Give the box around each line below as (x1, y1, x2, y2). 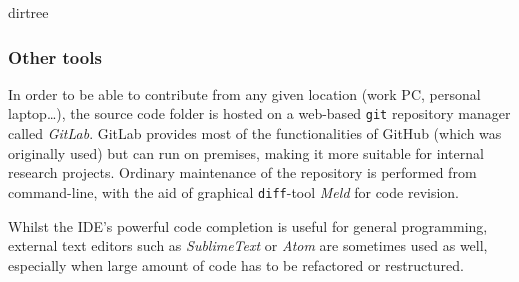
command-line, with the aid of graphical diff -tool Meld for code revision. (8, 181, 460, 202)
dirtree (8, 2, 49, 22)
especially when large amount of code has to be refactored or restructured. (8, 254, 464, 275)
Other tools (8, 44, 102, 69)
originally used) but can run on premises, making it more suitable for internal (8, 142, 484, 163)
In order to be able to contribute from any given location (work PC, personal (8, 83, 481, 104)
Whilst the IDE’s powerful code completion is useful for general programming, (8, 215, 488, 236)
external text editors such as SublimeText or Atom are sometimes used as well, (8, 235, 488, 256)
